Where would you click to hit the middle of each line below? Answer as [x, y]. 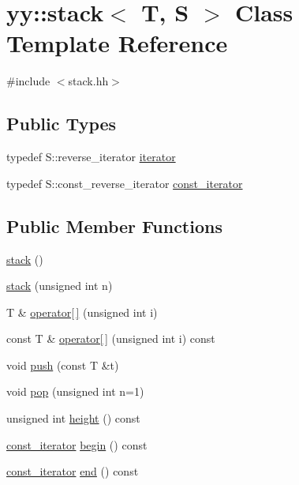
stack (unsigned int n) [60, 286]
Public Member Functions [114, 226]
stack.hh [88, 81]
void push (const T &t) [63, 365]
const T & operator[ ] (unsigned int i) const [111, 338]
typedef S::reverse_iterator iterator [91, 157]
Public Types [62, 124]
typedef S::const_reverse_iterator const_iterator [125, 183]
